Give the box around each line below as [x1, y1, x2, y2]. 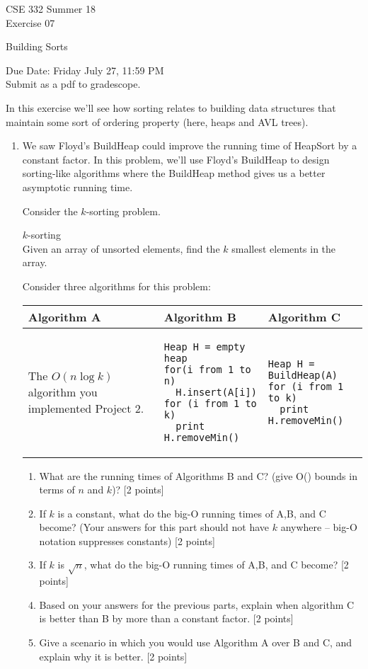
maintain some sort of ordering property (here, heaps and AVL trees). [6, 114, 309, 129]
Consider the [22, 203, 78, 218]
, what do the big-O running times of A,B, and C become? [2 [84, 557, 349, 572]
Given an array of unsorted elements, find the [22, 241, 220, 256]
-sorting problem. [86, 203, 161, 218]
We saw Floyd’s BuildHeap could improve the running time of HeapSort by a [22, 138, 357, 153]
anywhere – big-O [280, 520, 357, 534]
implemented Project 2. [28, 400, 144, 416]
